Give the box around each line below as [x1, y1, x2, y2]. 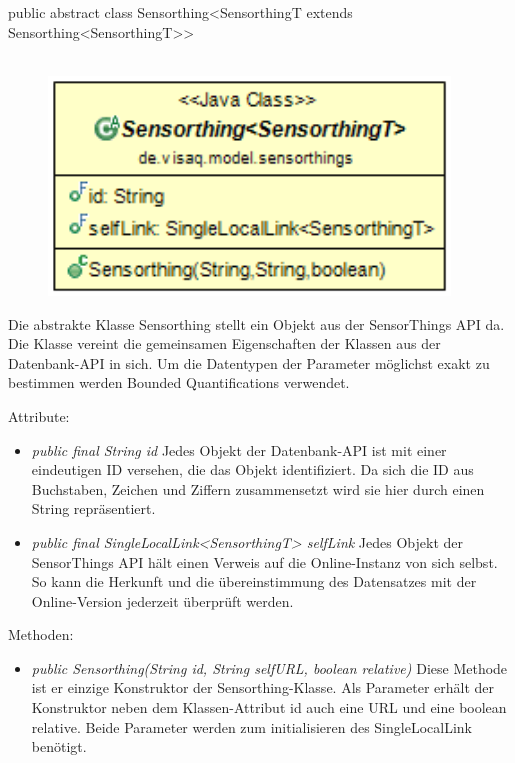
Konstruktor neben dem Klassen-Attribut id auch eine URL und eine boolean [31, 697, 507, 718]
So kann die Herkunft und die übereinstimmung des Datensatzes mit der [31, 571, 477, 592]
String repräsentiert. [31, 498, 156, 519]
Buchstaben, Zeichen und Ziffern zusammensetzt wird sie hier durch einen [31, 478, 485, 499]
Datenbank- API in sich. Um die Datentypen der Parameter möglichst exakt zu [8, 352, 490, 373]
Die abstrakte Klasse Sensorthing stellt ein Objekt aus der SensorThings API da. [8, 313, 505, 334]
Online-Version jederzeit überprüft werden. [31, 590, 294, 611]
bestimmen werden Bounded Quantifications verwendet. [8, 372, 350, 393]
